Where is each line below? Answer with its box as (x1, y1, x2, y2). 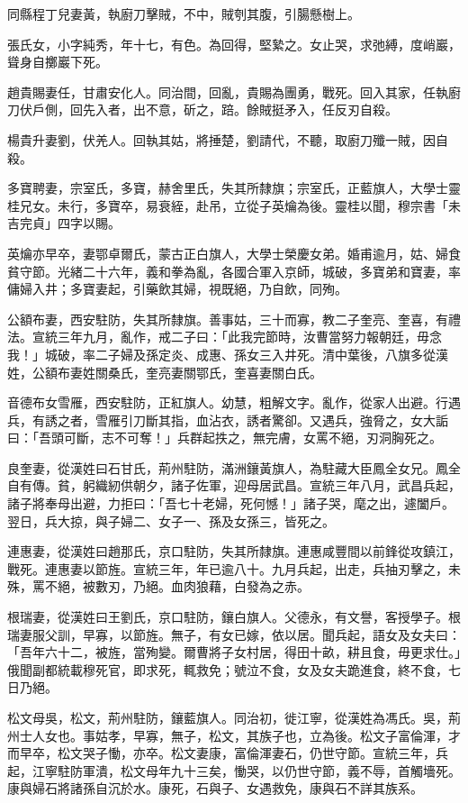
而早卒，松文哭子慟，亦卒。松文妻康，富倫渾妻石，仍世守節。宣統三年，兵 (7, 744, 448, 762)
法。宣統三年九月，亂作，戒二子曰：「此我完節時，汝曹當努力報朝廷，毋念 (7, 327, 442, 346)
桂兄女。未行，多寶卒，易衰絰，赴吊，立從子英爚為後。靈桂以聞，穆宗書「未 (7, 196, 461, 214)
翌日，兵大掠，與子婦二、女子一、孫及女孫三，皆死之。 (7, 511, 335, 530)
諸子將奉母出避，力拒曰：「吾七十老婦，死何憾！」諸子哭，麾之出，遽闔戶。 (7, 494, 454, 513)
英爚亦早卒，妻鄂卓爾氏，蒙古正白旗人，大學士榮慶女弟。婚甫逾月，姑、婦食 (7, 243, 461, 262)
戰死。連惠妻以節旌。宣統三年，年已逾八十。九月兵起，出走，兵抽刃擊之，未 (7, 559, 461, 578)
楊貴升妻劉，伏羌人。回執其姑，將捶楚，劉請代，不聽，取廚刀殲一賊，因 (7, 130, 436, 149)
